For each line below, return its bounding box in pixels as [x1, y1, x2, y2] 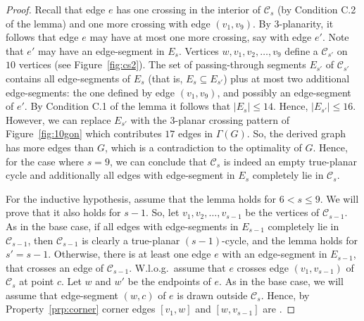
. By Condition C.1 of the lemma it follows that [24, 99, 231, 113]
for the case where [6, 153, 84, 168]
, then [27, 232, 54, 247]
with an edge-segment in [222, 246, 327, 261]
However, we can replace [6, 112, 111, 127]
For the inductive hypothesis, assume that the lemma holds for [6, 191, 277, 206]
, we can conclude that [109, 153, 207, 168]
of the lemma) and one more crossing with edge [6, 15, 211, 30]
